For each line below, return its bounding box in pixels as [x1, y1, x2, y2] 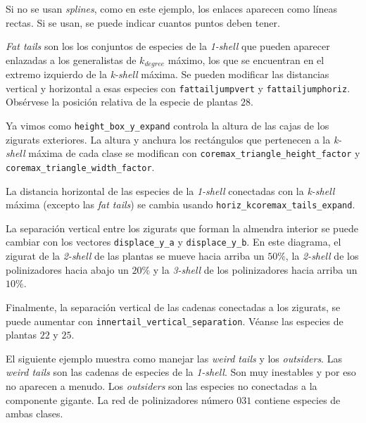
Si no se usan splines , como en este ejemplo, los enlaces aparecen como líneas [6, 1, 337, 15]
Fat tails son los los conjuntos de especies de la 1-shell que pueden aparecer [6, 39, 330, 53]
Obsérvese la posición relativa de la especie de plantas [6, 94, 238, 109]
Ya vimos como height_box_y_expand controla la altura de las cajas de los [6, 118, 329, 133]
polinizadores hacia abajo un [6, 262, 129, 277]
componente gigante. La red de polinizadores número [6, 392, 234, 407]
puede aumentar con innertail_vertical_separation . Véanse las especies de [6, 313, 343, 328]
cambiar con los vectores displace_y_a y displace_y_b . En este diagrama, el [6, 234, 341, 249]
